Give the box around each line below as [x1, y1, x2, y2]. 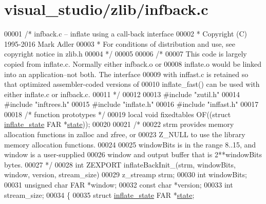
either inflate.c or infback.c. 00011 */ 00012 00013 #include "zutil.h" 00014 [4, 88, 240, 99]
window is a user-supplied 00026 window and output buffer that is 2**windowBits [4, 149, 262, 160]
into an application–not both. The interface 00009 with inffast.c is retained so [4, 68, 249, 79]
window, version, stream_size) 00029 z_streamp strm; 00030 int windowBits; [4, 169, 247, 180]
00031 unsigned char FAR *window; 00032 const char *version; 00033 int [4, 179, 233, 190]
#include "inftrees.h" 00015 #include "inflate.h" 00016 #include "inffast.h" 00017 [4, 99, 259, 109]
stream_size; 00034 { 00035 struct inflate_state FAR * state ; [4, 189, 195, 200]
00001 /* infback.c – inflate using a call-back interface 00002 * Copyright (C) [4, 28, 248, 39]
